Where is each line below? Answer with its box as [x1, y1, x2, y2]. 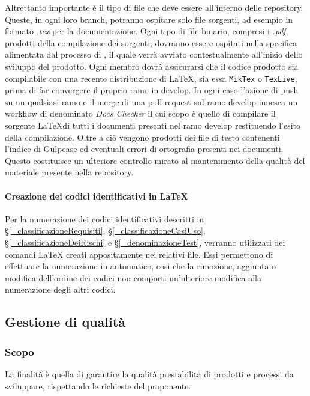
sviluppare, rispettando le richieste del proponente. [5, 379, 191, 392]
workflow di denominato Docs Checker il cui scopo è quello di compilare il [5, 107, 276, 120]
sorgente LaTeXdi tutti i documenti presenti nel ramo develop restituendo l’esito [5, 119, 300, 131]
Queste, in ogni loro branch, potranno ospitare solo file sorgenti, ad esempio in [5, 13, 293, 25]
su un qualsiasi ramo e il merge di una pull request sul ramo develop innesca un [5, 95, 298, 108]
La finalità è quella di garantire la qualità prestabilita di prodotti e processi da [5, 367, 294, 380]
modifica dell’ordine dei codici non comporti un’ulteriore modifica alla [5, 271, 261, 284]
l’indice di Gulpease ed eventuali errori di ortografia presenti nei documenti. [5, 142, 284, 155]
